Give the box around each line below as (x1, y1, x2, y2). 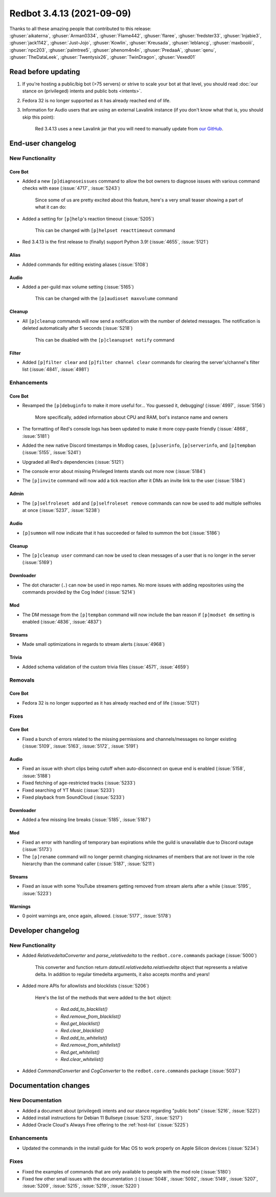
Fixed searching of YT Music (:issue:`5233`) (22, 787, 115, 793)
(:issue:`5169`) (22, 559, 53, 566)
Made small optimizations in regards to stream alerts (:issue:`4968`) (22, 641, 165, 647)
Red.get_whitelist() (60, 1049, 100, 1055)
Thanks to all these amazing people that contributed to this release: (9, 26, 152, 32)
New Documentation (9, 1097, 62, 1104)
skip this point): (22, 114, 55, 120)
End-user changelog (9, 139, 77, 148)
